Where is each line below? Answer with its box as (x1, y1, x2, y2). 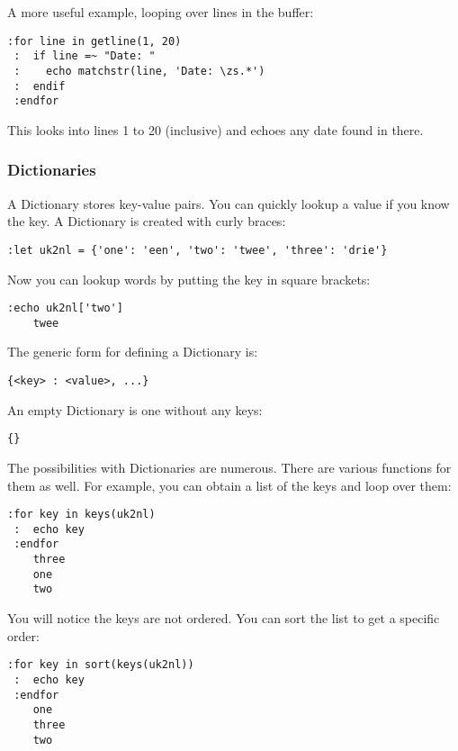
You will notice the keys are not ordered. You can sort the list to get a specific (7, 609, 440, 628)
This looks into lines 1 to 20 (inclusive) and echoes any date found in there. (7, 120, 424, 139)
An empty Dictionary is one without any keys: (7, 400, 263, 419)
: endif (13, 79, 66, 93)
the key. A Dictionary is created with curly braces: (7, 212, 286, 231)
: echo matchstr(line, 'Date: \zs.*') (13, 64, 265, 77)
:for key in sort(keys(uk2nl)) (7, 658, 194, 672)
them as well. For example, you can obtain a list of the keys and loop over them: (7, 475, 452, 494)
